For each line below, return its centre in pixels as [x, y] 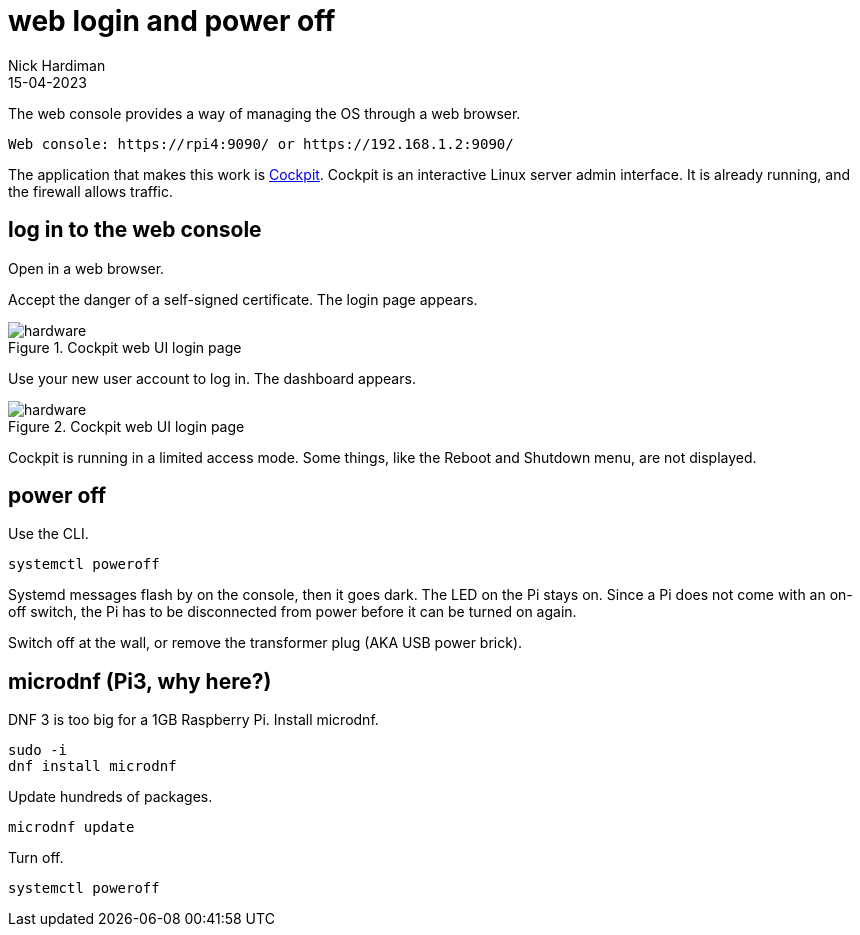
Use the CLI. [48, 534]
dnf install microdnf [92, 766]
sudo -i [38, 750]
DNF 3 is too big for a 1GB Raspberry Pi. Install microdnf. [193, 720]
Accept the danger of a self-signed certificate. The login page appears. [243, 299]
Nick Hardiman [57, 65]
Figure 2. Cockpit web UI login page [126, 426]
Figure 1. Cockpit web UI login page [125, 347]
